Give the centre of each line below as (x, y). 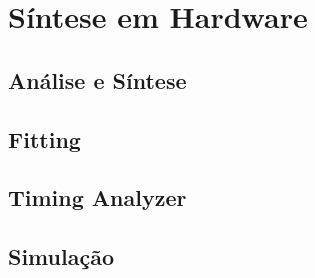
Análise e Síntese (97, 79)
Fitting (44, 138)
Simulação (61, 256)
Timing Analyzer (97, 197)
